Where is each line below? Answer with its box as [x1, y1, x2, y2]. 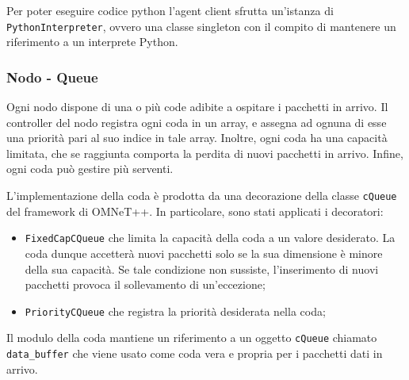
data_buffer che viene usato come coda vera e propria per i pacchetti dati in [6, 345, 383, 362]
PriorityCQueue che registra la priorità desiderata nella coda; [25, 302, 326, 319]
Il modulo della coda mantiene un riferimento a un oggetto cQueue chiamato [6, 329, 377, 346]
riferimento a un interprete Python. [6, 33, 178, 50]
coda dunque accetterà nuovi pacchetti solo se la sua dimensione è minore [25, 244, 383, 261]
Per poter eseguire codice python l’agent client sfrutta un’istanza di [6, 2, 334, 18]
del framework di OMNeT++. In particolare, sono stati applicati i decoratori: [6, 202, 384, 219]
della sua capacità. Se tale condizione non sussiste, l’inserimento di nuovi [25, 260, 379, 277]
